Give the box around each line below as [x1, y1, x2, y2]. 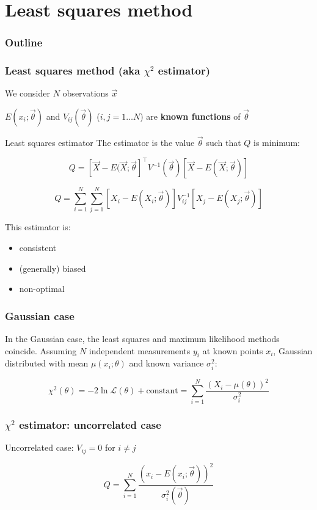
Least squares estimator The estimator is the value [5, 136, 195, 149]
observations [62, 87, 109, 100]
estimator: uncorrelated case [19, 417, 161, 432]
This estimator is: [5, 220, 71, 233]
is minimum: [253, 136, 300, 149]
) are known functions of [140, 110, 241, 123]
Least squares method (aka [5, 63, 140, 78]
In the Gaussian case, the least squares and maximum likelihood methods [5, 332, 280, 345]
